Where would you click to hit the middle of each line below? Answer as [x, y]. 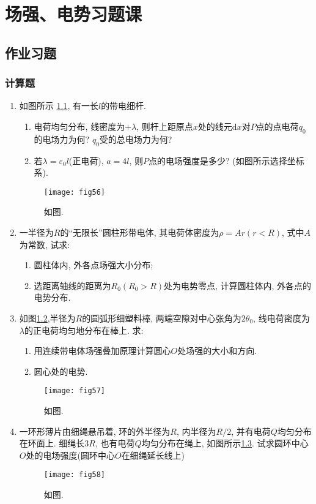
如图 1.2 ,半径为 [47, 318]
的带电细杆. [124, 106]
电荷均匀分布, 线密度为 [79, 126]
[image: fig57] [75, 391]
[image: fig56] [75, 192]
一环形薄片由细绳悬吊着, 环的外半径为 [95, 431]
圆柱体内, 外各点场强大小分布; [94, 265]
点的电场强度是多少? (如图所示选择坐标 [226, 160]
